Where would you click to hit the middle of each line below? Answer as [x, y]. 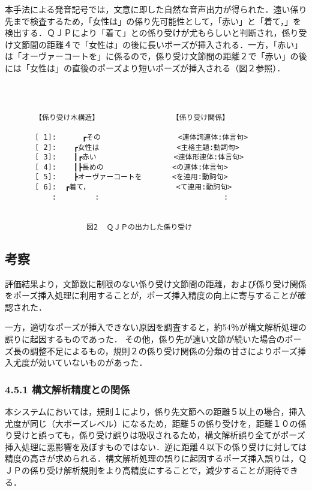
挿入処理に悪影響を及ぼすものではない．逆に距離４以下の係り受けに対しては [156, 446]
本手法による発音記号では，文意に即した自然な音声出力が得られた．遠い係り [156, 9]
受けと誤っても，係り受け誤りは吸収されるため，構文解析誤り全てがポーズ [159, 435]
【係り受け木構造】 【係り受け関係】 [132, 117]
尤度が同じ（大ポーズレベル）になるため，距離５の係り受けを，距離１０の [151, 423]
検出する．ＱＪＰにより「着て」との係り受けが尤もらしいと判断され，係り [152, 33]
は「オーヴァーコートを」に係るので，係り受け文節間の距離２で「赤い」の [152, 56]
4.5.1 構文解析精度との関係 [67, 389]
